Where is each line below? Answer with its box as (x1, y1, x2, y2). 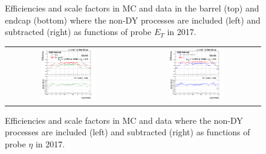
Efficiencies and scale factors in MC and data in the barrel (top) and (5, 2, 259, 14)
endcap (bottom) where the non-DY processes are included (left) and (5, 13, 261, 26)
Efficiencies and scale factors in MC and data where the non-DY (5, 114, 243, 126)
